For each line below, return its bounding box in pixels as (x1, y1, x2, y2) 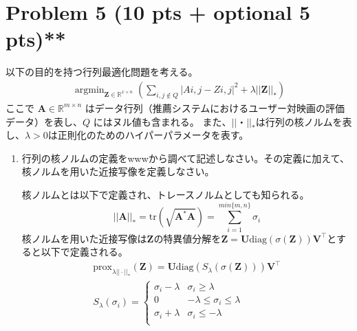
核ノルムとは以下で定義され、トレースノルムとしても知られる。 (21, 187, 310, 201)
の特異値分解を (153, 231, 221, 245)
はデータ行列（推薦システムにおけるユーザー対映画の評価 (85, 100, 345, 115)
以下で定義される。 (41, 244, 128, 259)
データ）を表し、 (6, 114, 83, 128)
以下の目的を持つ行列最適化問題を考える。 (6, 65, 198, 79)
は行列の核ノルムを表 (255, 114, 352, 128)
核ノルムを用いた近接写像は (21, 231, 147, 245)
